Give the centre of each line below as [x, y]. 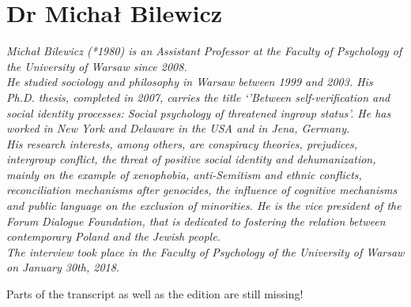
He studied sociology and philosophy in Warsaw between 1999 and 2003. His [190, 82]
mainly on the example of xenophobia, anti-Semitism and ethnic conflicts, [184, 174]
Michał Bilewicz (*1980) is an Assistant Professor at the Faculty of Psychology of [204, 51]
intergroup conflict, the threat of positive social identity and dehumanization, [191, 159]
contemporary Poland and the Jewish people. [113, 236]
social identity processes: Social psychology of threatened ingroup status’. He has [199, 112]
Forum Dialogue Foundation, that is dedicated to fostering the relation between [196, 221]
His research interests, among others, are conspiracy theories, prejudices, [182, 143]
